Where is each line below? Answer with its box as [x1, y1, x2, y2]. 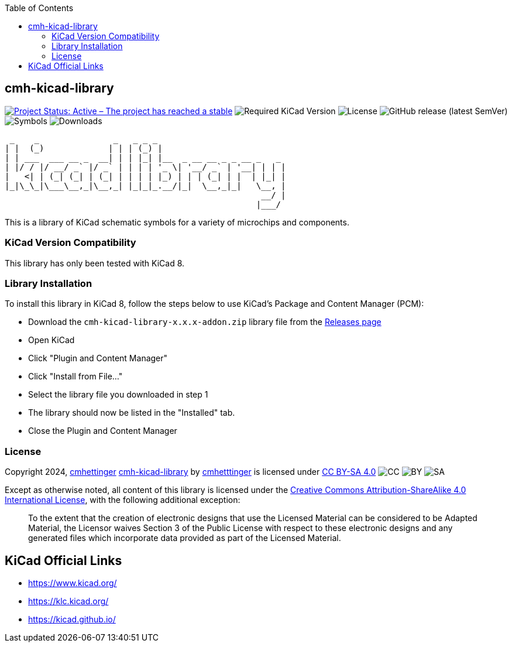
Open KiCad [28, 335, 75, 345]
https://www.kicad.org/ [28, 577, 117, 588]
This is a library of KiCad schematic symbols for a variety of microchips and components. [5, 217, 349, 227]
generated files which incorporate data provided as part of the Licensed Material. [28, 533, 341, 543]
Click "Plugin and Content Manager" [28, 353, 168, 364]
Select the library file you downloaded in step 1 [28, 389, 208, 400]
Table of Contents [5, 3, 74, 13]
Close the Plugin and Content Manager [28, 426, 177, 436]
